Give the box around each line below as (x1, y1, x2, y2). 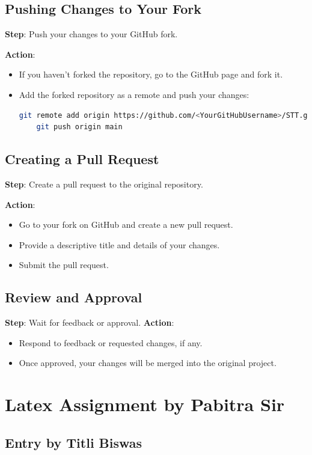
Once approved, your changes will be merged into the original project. (19, 356, 277, 369)
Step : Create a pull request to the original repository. (5, 177, 203, 190)
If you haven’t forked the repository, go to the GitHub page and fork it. (19, 68, 283, 81)
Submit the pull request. (19, 258, 109, 271)
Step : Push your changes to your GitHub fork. (5, 28, 178, 40)
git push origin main (36, 123, 123, 132)
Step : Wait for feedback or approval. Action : (5, 316, 174, 329)
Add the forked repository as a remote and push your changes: (19, 88, 249, 100)
